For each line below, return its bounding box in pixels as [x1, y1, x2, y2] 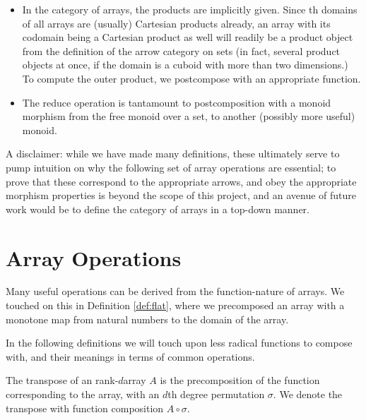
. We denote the [273, 387, 343, 401]
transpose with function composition [6, 400, 164, 415]
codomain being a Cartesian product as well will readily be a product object [22, 30, 353, 44]
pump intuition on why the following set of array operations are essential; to [6, 160, 336, 174]
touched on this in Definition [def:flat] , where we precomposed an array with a [6, 298, 345, 313]
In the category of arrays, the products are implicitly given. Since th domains [22, 2, 358, 16]
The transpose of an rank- [6, 373, 119, 388]
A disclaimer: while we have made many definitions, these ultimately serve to [6, 146, 340, 161]
